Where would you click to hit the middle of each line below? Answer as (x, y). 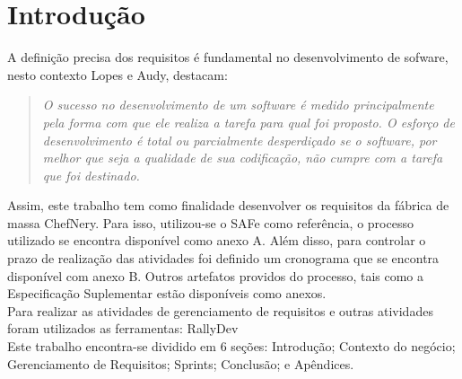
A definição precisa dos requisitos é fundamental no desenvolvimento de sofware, (228, 57)
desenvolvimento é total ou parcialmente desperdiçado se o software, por (240, 140)
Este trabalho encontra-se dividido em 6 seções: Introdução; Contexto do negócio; (231, 346)
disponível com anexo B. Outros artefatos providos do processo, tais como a (216, 275)
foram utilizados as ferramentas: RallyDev (123, 328)
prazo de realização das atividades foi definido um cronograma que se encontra (223, 258)
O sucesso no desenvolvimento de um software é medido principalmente (238, 105)
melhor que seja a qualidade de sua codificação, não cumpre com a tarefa (243, 158)
